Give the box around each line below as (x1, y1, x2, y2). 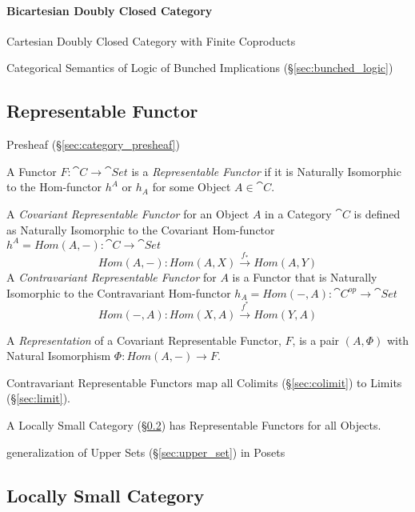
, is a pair (292, 331, 340, 348)
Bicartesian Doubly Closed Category (6, 2, 213, 18)
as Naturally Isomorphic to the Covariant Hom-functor (6, 221, 275, 238)
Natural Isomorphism (6, 347, 111, 364)
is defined (353, 205, 401, 222)
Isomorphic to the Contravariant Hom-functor (6, 284, 231, 301)
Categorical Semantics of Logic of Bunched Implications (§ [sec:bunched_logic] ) (6, 59, 393, 76)
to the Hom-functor (6, 178, 102, 195)
